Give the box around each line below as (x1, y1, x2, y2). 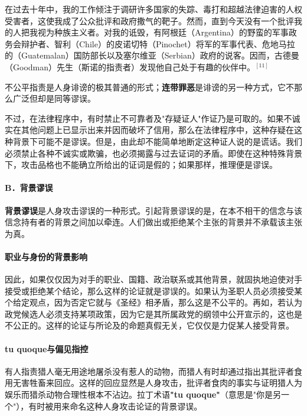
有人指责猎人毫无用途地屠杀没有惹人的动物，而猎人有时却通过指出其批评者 (5, 365, 294, 377)
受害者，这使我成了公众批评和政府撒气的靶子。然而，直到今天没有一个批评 (5, 14, 294, 27)
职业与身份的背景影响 (5, 250, 87, 262)
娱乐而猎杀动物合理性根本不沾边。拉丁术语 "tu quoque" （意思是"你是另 (5, 388, 282, 401)
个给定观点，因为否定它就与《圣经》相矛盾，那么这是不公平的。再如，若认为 (5, 296, 302, 308)
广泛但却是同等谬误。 (12, 92, 96, 105)
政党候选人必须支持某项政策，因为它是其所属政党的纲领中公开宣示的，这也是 (5, 307, 302, 320)
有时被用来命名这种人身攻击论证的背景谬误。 (28, 399, 203, 412)
